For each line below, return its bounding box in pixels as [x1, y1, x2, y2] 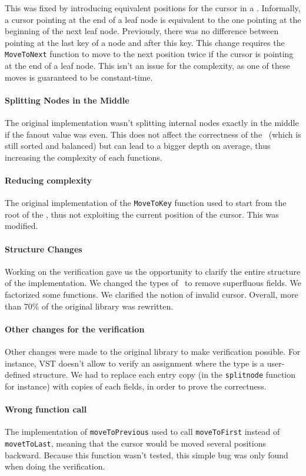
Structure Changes [5, 242, 82, 255]
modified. [5, 219, 38, 232]
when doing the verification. [5, 460, 105, 472]
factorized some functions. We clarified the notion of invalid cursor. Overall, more [5, 288, 298, 301]
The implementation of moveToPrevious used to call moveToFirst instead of [5, 425, 280, 438]
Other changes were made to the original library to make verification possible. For [5, 345, 301, 357]
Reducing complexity [5, 174, 92, 186]
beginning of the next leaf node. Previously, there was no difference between [5, 25, 279, 37]
